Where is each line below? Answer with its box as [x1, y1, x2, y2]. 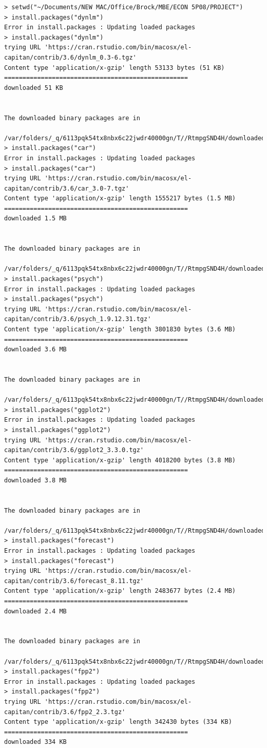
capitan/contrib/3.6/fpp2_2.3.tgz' [4, 708, 126, 716]
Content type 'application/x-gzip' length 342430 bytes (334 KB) [4, 718, 232, 726]
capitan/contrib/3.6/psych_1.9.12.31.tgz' [4, 315, 151, 323]
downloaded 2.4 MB [4, 607, 67, 615]
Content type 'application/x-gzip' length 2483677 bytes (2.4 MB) [4, 587, 236, 595]
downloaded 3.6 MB [4, 346, 67, 353]
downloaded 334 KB [4, 738, 67, 746]
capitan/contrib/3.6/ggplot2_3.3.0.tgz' [4, 446, 144, 454]
